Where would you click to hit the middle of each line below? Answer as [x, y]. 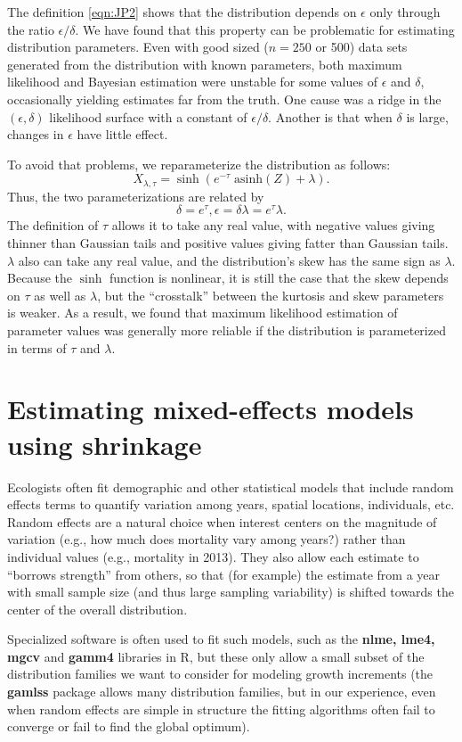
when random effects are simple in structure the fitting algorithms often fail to [221, 709]
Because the [40, 278]
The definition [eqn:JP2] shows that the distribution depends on [182, 12]
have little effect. [122, 134]
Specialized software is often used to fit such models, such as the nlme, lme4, [221, 639]
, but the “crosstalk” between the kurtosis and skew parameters [271, 295]
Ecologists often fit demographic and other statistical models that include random [231, 486]
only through [405, 12]
